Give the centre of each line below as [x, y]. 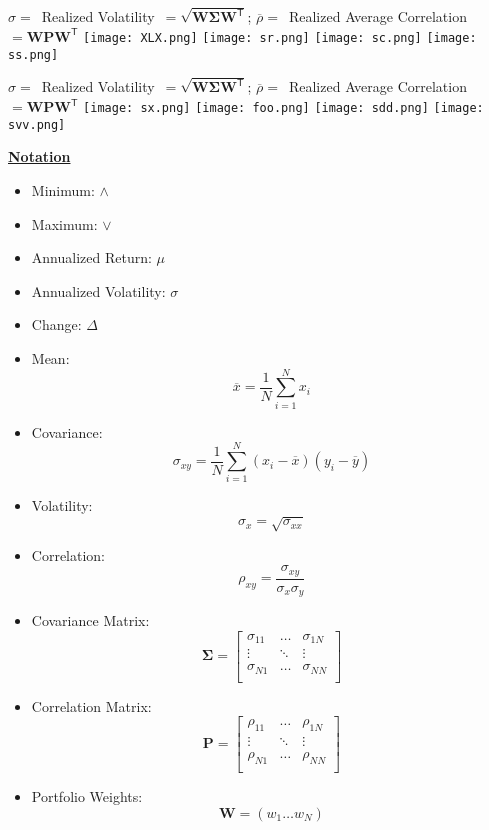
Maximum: [64, 223]
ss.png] [33, 54]
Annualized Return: [91, 257]
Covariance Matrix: [90, 620]
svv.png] [37, 124]
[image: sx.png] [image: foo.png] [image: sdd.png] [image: [283, 108]
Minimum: [63, 189]
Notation [39, 156]
